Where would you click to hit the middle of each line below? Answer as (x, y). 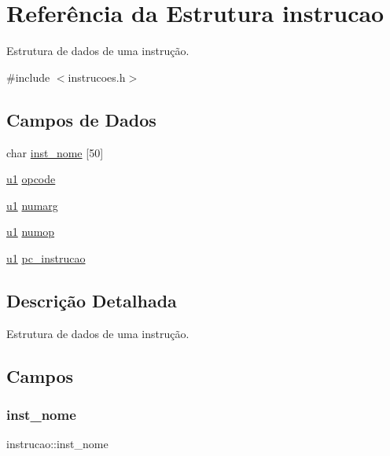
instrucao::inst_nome (57, 444)
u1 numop (31, 232)
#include (28, 77)
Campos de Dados (81, 119)
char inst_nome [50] (55, 152)
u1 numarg (32, 205)
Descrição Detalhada (92, 300)
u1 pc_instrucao (46, 257)
